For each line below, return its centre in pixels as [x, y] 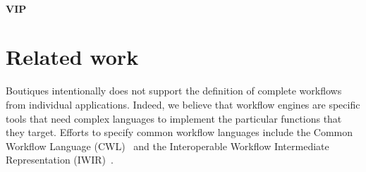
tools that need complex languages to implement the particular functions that [174, 118]
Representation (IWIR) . [60, 160]
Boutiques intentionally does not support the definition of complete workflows [174, 91]
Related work [72, 57]
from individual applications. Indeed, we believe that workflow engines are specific [183, 104]
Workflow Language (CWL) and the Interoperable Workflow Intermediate [167, 146]
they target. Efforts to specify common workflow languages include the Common [179, 132]
